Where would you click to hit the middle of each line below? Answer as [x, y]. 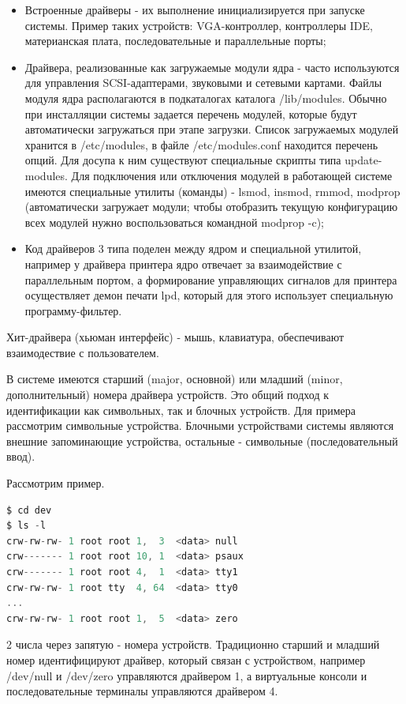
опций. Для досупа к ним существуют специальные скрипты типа [183, 160]
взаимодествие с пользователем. [83, 352]
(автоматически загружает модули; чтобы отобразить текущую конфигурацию [211, 207]
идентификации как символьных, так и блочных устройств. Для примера [181, 410]
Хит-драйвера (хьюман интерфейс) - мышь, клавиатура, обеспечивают [175, 337]
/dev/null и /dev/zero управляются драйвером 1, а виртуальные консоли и [187, 675]
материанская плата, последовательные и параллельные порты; [175, 41]
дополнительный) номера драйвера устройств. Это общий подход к [168, 395]
